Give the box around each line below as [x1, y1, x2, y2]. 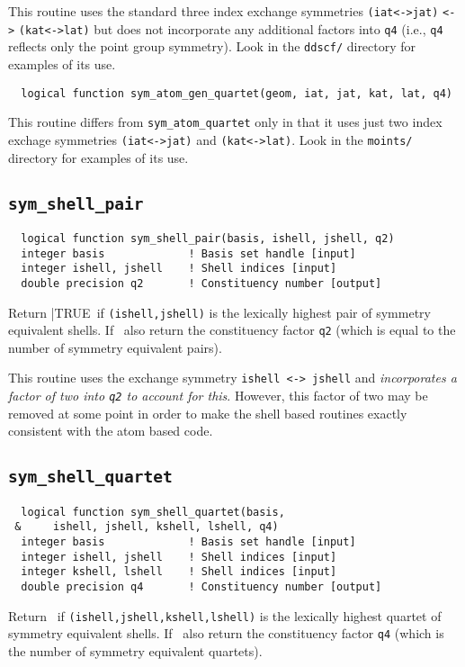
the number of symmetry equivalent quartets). [8, 641, 263, 660]
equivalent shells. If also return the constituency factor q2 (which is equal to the [8, 320, 456, 339]
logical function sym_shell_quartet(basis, [21, 505, 285, 518]
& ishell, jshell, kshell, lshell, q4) [14, 520, 279, 534]
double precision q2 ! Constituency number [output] [21, 276, 382, 290]
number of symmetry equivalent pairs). [8, 338, 222, 356]
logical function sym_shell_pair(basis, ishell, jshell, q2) [21, 231, 395, 245]
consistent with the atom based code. [8, 421, 213, 440]
